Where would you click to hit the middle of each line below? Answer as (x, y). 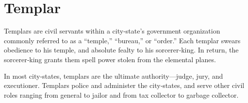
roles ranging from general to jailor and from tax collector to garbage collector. (121, 94)
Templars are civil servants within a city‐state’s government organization (112, 31)
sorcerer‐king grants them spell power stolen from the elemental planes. (110, 59)
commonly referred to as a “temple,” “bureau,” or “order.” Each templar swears (122, 40)
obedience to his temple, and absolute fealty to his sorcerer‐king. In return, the (121, 50)
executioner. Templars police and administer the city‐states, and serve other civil (124, 85)
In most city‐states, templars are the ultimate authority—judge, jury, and (114, 76)
